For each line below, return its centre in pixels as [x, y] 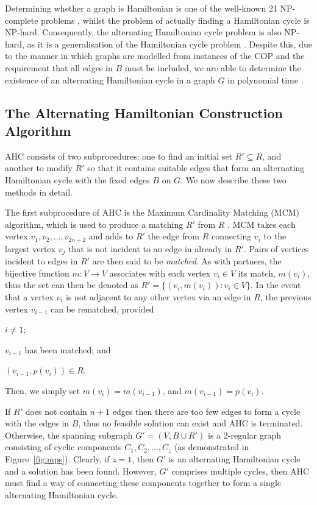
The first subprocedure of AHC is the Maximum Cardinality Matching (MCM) [152, 212]
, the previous [286, 297]
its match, [257, 273]
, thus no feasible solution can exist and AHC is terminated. [191, 423]
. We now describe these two [233, 179]
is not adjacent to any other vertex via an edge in [158, 297]
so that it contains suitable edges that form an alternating [196, 168]
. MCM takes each [262, 224]
